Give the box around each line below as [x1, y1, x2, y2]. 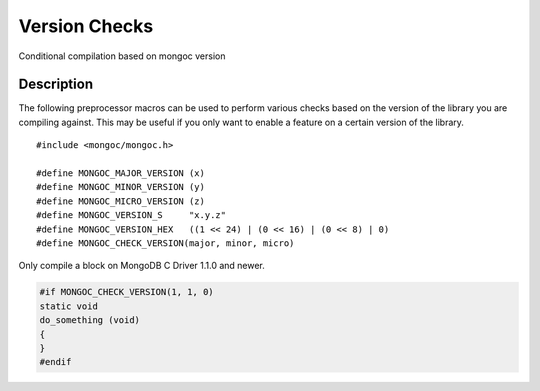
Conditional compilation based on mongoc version [18, 50, 226, 62]
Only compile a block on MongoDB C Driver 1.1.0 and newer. [18, 260, 265, 272]
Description [18, 76, 94, 93]
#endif [39, 356, 72, 368]
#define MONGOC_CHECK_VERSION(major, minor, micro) [36, 237, 295, 249]
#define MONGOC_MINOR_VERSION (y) [36, 181, 205, 193]
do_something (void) [39, 315, 140, 326]
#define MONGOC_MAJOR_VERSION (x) [36, 168, 205, 179]
